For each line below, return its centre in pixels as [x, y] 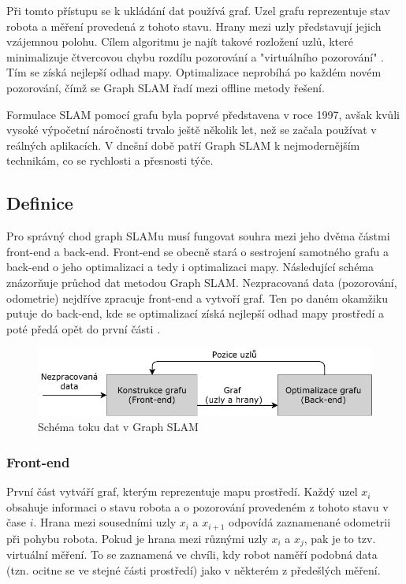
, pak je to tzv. [340, 538]
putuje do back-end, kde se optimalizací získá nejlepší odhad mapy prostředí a [196, 313]
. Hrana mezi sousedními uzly [105, 522]
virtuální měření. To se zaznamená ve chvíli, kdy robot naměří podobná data [192, 554]
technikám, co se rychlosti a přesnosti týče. [110, 160]
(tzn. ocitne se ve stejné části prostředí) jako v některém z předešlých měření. [194, 569]
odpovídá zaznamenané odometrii [310, 522]
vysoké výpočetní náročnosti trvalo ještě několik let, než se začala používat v [192, 130]
